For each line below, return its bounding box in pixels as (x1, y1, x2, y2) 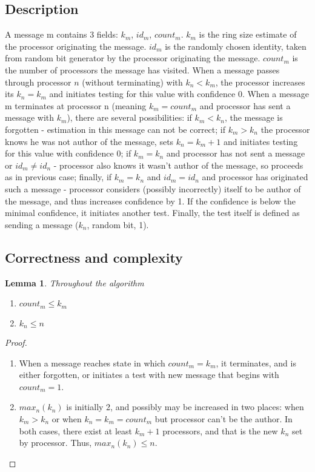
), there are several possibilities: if (67, 111, 192, 124)
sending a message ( (5, 218, 79, 231)
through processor (5, 75, 71, 88)
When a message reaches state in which (19, 356, 165, 369)
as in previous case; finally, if (5, 170, 112, 183)
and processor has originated (202, 170, 308, 183)
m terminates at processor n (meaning (5, 99, 147, 112)
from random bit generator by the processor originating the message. (5, 52, 260, 64)
